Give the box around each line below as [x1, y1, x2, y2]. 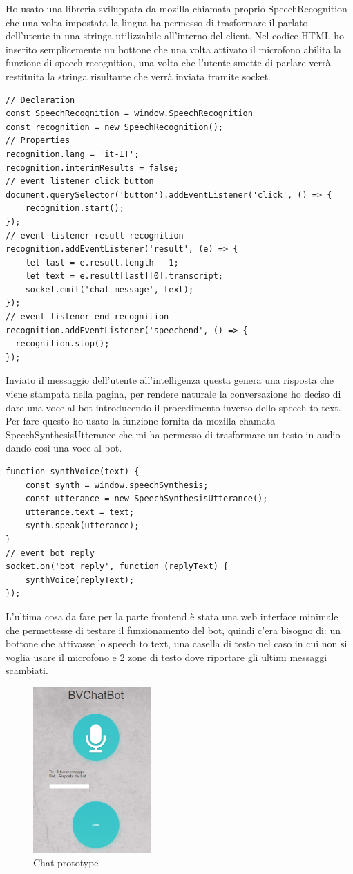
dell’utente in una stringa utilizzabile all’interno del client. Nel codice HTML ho [6, 28, 344, 43]
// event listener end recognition [6, 312, 169, 322]
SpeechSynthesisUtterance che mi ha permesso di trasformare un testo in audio [6, 427, 341, 441]
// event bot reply [6, 548, 95, 558]
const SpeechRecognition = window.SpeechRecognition [6, 109, 253, 119]
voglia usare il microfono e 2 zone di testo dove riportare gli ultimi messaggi [6, 649, 327, 664]
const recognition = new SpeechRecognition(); [6, 122, 223, 132]
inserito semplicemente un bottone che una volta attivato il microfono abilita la [6, 41, 341, 56]
